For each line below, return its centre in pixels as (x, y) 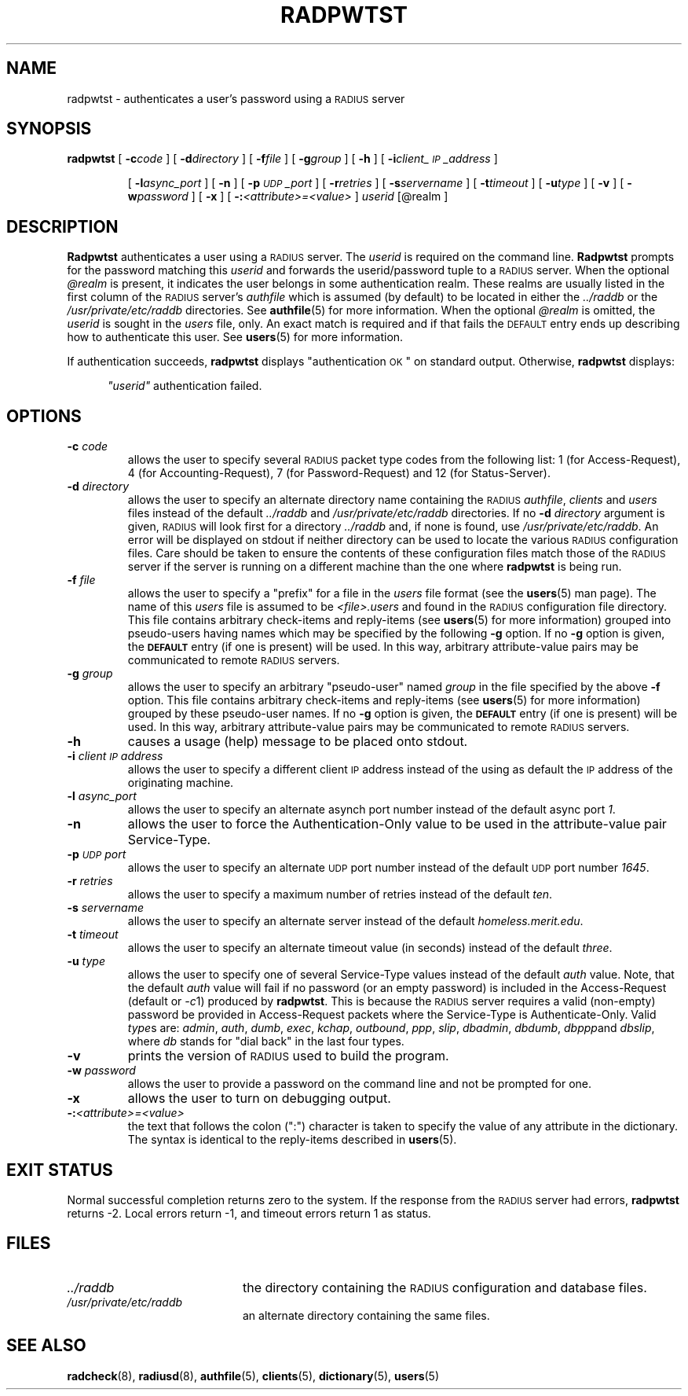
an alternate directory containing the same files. (366, 1315)
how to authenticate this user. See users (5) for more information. (235, 337)
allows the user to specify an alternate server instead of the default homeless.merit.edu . (355, 921)
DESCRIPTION (62, 226)
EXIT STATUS (60, 1170)
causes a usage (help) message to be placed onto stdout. (298, 742)
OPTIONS (44, 416)
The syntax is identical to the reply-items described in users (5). (292, 1140)
